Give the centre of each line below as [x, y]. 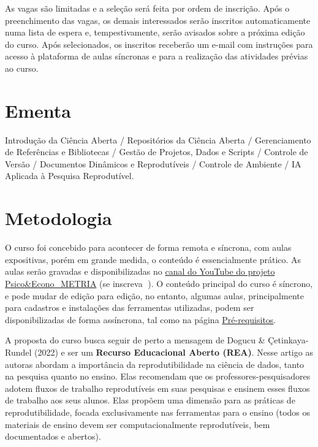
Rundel [18, 352]
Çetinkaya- [288, 340]
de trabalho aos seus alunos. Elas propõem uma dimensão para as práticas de [150, 400]
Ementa [38, 110]
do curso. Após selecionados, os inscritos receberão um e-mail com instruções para [159, 44]
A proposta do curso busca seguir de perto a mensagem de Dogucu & [135, 340]
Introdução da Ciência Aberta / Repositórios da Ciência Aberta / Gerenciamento [158, 139]
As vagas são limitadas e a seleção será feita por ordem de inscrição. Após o [147, 8]
